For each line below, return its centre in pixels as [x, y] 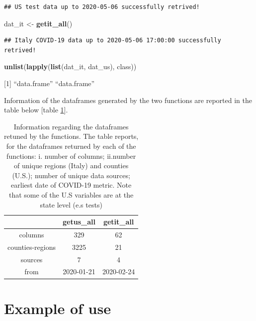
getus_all [79, 222]
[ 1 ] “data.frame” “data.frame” [49, 83]
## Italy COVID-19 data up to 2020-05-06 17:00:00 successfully [113, 41]
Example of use [57, 308]
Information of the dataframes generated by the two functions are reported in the [128, 100]
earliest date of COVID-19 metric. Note [71, 185]
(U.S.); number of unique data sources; [71, 175]
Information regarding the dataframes [71, 126]
